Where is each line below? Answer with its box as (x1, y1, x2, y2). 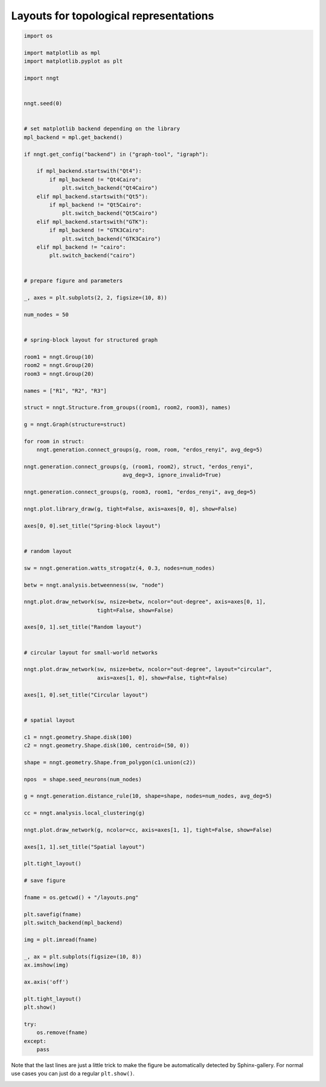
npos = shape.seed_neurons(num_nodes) (24, 776, 142, 783)
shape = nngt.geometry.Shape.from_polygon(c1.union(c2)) (24, 759, 196, 766)
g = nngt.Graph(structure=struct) (24, 421, 126, 428)
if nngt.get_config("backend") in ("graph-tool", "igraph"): (24, 151, 209, 158)
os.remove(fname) (36, 1029, 88, 1036)
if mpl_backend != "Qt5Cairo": (49, 201, 142, 208)
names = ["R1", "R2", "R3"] (24, 387, 107, 394)
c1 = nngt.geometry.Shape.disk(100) (24, 733, 133, 741)
